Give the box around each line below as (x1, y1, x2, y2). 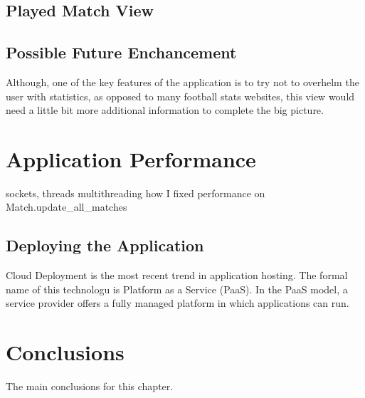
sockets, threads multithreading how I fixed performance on (6, 185, 265, 200)
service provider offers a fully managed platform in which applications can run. (6, 295, 349, 310)
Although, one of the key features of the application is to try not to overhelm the (6, 74, 359, 89)
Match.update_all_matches (6, 199, 127, 214)
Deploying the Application (6, 234, 204, 256)
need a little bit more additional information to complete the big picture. (6, 103, 324, 117)
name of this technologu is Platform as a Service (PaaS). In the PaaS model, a (6, 281, 348, 296)
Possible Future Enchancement (6, 41, 237, 63)
